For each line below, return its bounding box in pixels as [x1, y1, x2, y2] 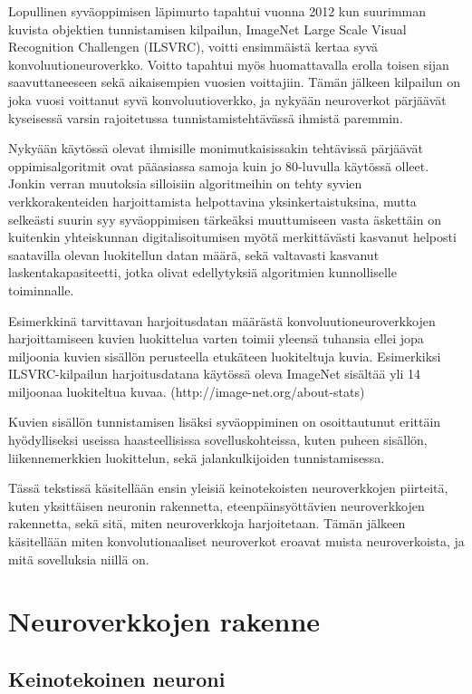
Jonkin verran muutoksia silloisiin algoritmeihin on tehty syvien [8, 174, 362, 193]
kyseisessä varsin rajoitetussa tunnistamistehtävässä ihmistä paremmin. [8, 108, 403, 127]
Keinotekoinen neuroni [8, 664, 226, 692]
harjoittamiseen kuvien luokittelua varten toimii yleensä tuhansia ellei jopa [8, 329, 424, 348]
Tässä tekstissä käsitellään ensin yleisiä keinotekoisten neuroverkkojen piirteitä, [8, 478, 448, 497]
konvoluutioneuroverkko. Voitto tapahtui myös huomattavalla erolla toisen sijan [8, 54, 449, 73]
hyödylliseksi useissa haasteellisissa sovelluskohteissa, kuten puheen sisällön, [8, 430, 428, 449]
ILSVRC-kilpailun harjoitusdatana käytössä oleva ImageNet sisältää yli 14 [8, 364, 421, 383]
